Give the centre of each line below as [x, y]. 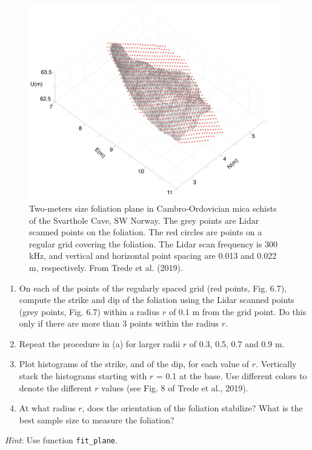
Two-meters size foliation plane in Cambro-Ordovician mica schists [153, 208]
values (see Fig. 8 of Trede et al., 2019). [175, 387]
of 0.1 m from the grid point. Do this [237, 311]
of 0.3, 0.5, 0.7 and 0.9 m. [237, 343]
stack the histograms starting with [83, 376]
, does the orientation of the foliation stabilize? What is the [192, 408]
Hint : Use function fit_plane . [61, 440]
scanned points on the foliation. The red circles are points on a [146, 232]
